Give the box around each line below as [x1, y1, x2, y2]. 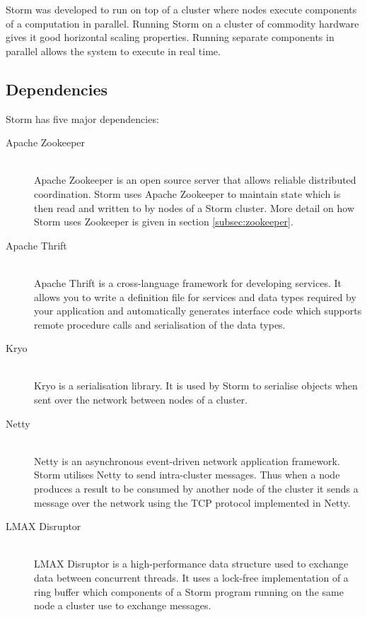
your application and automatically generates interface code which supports [34, 303, 362, 318]
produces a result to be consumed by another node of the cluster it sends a [34, 481, 359, 496]
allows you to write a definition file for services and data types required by [34, 289, 356, 304]
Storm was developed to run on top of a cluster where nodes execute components [6, 2, 357, 16]
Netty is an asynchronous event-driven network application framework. [34, 453, 340, 468]
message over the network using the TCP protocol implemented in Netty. [34, 495, 351, 510]
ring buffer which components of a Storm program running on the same [34, 584, 344, 599]
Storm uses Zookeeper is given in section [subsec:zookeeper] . [34, 214, 293, 229]
